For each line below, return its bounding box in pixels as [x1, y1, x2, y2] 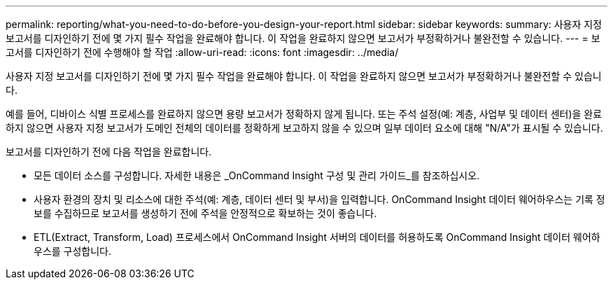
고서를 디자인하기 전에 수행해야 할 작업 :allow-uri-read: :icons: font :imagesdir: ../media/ [6, 46, 399, 58]
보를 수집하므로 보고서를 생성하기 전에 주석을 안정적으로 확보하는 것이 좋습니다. [34, 207, 377, 219]
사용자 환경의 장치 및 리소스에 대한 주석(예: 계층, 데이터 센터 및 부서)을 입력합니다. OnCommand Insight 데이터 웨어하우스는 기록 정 [34, 193, 605, 205]
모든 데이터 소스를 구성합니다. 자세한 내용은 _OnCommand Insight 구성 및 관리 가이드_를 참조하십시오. [34, 169, 480, 181]
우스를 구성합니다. [34, 245, 112, 257]
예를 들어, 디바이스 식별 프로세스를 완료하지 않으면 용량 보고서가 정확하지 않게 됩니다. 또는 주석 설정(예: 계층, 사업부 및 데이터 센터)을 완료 [6, 108, 603, 120]
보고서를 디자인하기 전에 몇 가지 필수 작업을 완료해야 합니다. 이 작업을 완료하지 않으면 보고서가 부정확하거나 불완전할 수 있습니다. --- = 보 [6, 32, 600, 44]
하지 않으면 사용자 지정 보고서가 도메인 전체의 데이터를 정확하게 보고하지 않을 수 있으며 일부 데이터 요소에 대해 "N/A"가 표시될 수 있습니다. [6, 122, 603, 134]
